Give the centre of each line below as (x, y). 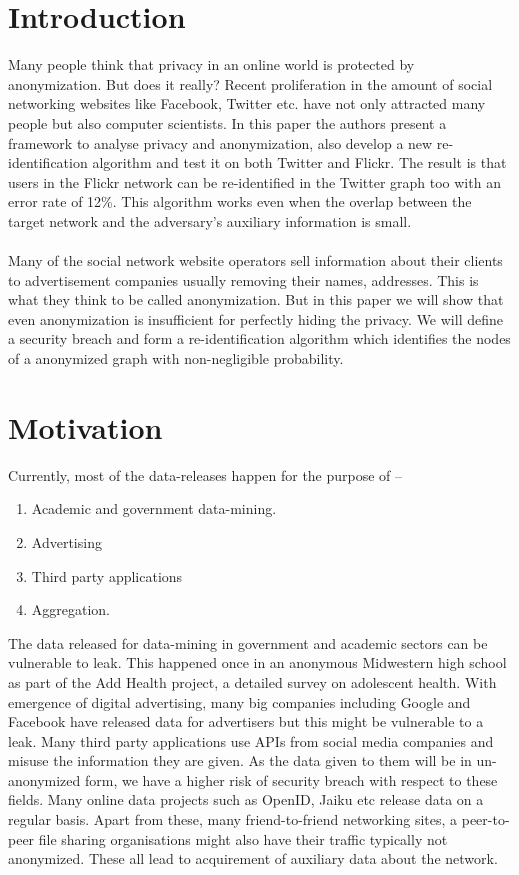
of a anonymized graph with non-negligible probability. (176, 358)
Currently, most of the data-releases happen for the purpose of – (205, 474)
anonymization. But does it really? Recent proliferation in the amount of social (250, 83)
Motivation (85, 426)
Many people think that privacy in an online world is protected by (211, 64)
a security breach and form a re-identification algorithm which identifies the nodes (259, 338)
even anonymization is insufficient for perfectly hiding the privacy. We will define (255, 318)
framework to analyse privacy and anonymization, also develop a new (220, 142)
